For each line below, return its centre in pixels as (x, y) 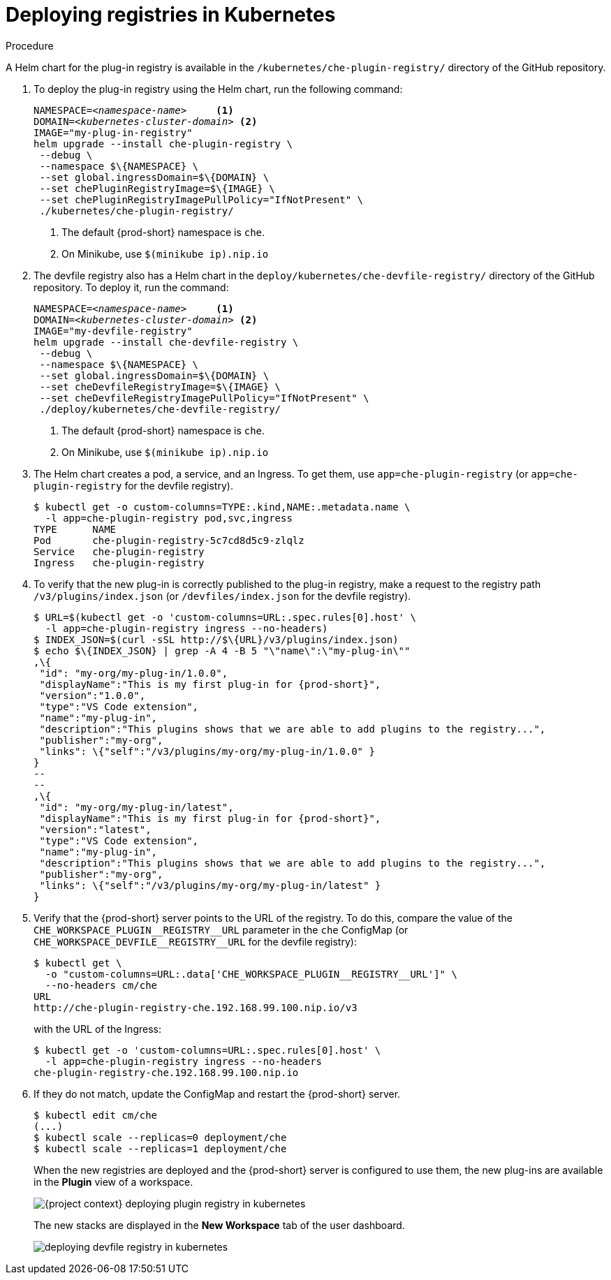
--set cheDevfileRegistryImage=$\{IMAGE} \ (160, 387)
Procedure (30, 45)
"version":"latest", (95, 829)
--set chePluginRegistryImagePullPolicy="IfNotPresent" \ (201, 199)
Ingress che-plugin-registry (119, 562)
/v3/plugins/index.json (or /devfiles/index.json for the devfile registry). (222, 596)
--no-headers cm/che (101, 985)
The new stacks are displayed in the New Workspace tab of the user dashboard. (219, 1225)
